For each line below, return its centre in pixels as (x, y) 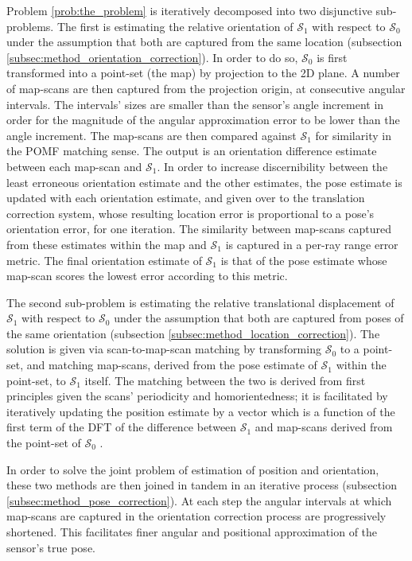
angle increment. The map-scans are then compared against (152, 135)
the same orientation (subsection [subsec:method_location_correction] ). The (193, 333)
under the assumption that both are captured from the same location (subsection (204, 42)
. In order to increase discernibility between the (272, 166)
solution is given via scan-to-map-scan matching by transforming (164, 349)
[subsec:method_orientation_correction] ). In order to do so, (152, 57)
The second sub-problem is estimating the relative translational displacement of (200, 302)
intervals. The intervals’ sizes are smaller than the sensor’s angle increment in (195, 104)
